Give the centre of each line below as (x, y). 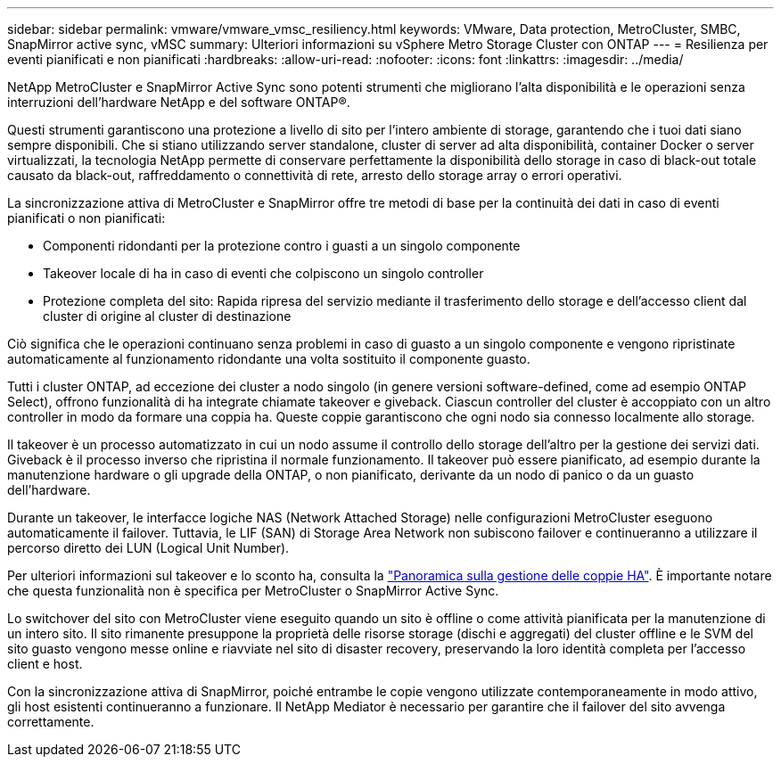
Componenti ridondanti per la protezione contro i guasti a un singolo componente (282, 246)
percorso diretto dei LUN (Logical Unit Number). (148, 548)
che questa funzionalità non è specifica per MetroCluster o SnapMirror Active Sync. (253, 591)
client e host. (45, 664)
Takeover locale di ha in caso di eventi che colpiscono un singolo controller (263, 273)
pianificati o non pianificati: (86, 218)
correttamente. (51, 722)
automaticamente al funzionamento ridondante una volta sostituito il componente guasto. (269, 359)
